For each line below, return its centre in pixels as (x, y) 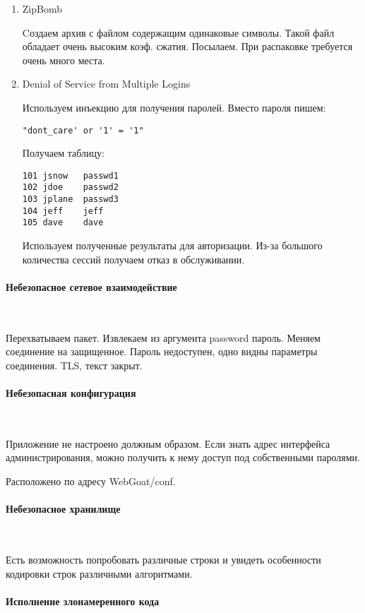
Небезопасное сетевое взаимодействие (91, 286)
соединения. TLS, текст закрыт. (74, 365)
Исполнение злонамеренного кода (83, 601)
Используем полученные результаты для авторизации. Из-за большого (172, 245)
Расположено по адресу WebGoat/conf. (91, 481)
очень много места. (64, 60)
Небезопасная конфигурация (71, 393)
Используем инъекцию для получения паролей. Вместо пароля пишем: (174, 107)
